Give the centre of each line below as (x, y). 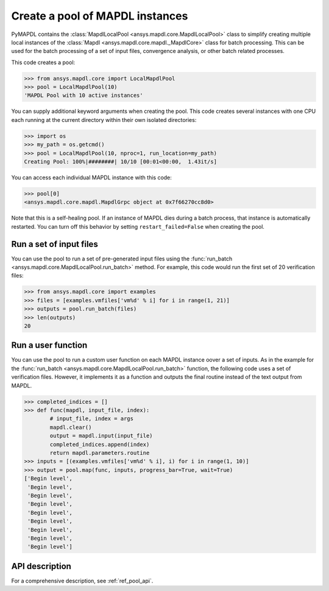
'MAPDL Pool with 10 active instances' (83, 95)
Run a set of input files (55, 244)
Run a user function (49, 346)
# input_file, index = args (92, 419)
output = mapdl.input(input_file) (101, 436)
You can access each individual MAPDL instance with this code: (91, 177)
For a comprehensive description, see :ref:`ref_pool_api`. (82, 581)
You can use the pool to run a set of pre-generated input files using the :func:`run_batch (122, 259)
